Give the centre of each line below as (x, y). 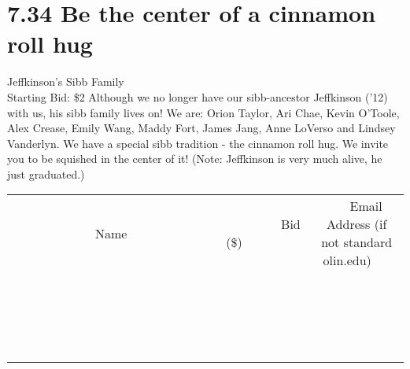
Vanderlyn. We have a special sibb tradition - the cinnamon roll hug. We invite (198, 143)
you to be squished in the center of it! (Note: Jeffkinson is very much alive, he (195, 159)
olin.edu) (347, 260)
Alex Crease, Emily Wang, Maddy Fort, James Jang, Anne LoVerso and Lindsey (201, 128)
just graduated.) (46, 173)
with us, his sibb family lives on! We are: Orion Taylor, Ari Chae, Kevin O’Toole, (203, 112)
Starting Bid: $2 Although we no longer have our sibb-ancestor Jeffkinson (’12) (198, 96)
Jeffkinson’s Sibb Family (66, 81)
